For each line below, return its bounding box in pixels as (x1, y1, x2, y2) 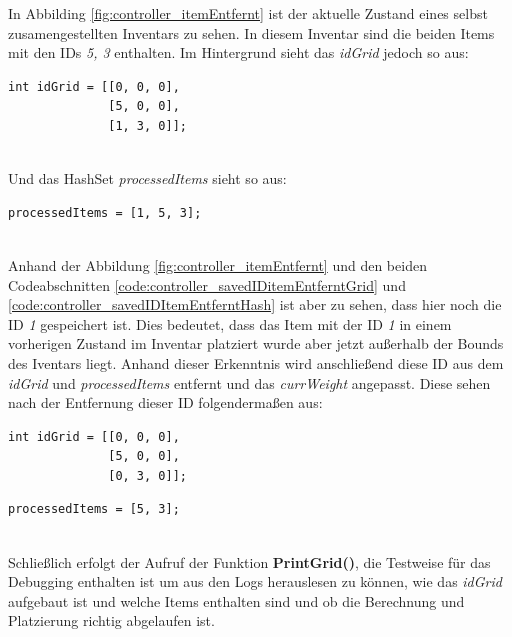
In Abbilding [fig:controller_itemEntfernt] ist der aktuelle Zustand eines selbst (8, 3, 488, 23)
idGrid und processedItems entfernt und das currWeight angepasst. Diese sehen (8, 372, 491, 393)
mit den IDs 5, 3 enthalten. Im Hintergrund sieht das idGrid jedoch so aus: (8, 42, 469, 63)
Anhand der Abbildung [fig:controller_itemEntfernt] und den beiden (8, 254, 427, 275)
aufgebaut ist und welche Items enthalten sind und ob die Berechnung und (8, 590, 465, 611)
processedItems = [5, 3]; (8, 502, 180, 517)
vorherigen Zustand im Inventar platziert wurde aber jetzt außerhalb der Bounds (8, 333, 504, 354)
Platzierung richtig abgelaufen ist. (8, 610, 215, 631)
